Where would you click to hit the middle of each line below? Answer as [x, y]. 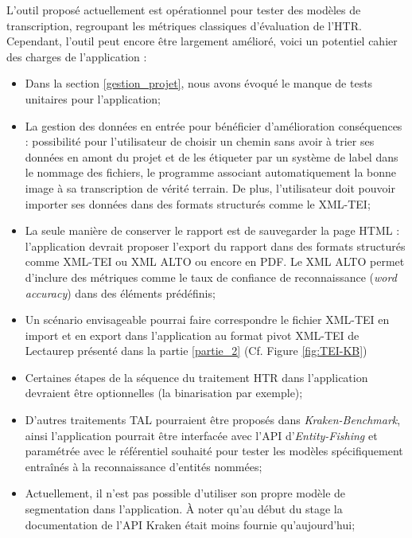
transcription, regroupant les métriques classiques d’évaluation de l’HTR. [184, 25]
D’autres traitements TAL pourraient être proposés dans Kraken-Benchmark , [213, 420]
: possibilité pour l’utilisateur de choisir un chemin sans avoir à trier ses [200, 141]
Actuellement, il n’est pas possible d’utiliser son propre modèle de [185, 493]
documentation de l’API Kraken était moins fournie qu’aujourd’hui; [190, 524]
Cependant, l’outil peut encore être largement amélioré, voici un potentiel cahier [202, 41]
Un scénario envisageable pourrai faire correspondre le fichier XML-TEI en [207, 320]
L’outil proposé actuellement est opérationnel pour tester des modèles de [184, 10]
